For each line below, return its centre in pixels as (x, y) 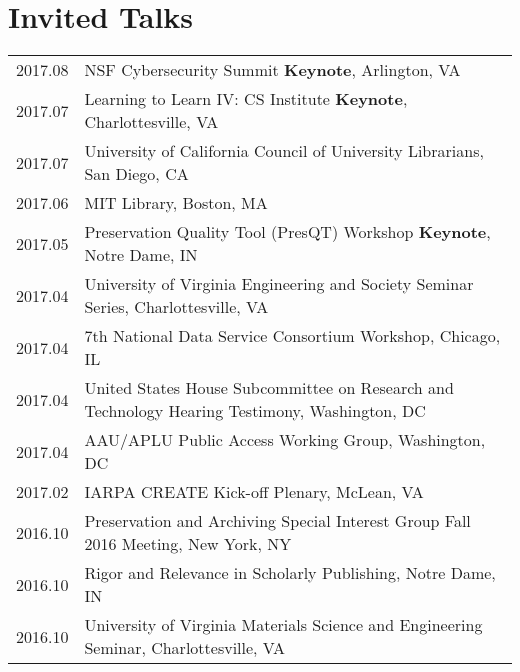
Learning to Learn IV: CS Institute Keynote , (246, 99)
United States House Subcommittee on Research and (269, 388)
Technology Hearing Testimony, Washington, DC (255, 411)
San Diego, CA (136, 174)
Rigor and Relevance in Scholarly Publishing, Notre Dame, (290, 573)
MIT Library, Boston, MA (176, 203)
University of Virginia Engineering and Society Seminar (279, 284)
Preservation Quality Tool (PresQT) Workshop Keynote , (287, 232)
